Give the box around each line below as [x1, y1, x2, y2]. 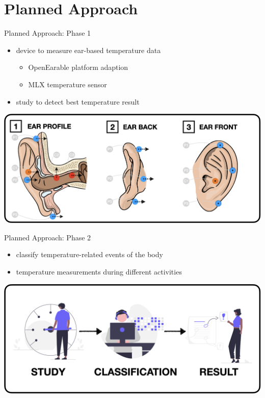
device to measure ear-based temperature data [16, 44, 161, 55]
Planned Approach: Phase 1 [4, 28, 91, 38]
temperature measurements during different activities [16, 266, 182, 277]
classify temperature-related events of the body [16, 249, 163, 260]
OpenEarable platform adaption [28, 62, 128, 72]
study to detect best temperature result [16, 96, 140, 107]
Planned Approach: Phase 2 [4, 232, 91, 242]
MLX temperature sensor [28, 79, 107, 89]
